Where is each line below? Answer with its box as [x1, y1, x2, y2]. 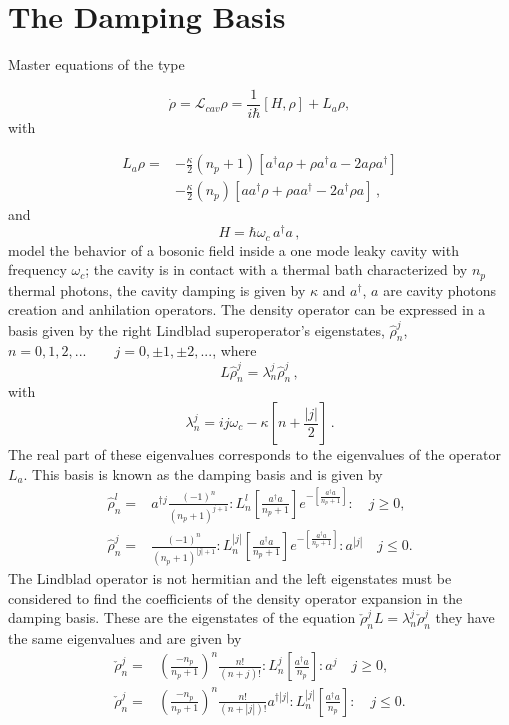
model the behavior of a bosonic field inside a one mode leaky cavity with [8, 239, 459, 260]
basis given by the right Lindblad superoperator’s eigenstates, [8, 319, 385, 340]
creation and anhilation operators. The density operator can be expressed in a [8, 299, 486, 320]
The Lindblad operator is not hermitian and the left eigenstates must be [8, 568, 452, 589]
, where [212, 340, 257, 361]
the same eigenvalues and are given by [8, 628, 242, 649]
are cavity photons [383, 279, 497, 300]
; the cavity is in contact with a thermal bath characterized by [85, 259, 468, 280]
